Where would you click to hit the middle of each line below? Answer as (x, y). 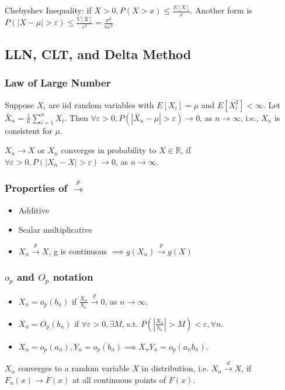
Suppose (20, 104)
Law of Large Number (58, 83)
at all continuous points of (119, 379)
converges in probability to (109, 150)
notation (73, 277)
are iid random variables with (101, 104)
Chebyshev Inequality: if (48, 10)
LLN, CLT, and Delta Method (98, 54)
